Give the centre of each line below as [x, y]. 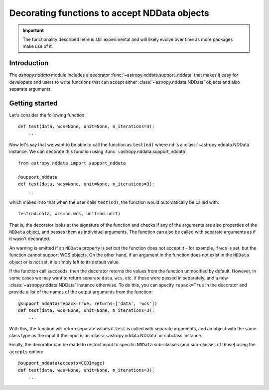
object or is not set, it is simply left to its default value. [65, 262]
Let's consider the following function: [47, 115]
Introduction [29, 63]
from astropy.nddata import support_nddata [72, 163]
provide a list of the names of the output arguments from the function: [81, 292]
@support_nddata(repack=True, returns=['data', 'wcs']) [88, 303]
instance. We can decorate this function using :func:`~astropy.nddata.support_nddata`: [98, 151]
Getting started [33, 103]
